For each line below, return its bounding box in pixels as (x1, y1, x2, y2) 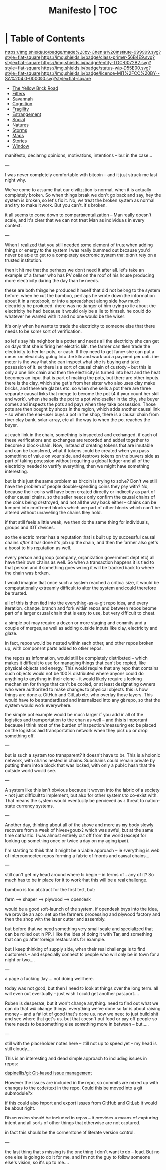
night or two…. (5, 956, 35, 963)
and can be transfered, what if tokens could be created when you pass (5, 447, 149, 453)
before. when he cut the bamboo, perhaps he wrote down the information (5, 292, 155, 298)
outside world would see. (5, 767, 57, 773)
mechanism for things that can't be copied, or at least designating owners (5, 681, 156, 687)
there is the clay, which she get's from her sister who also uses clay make (5, 380, 156, 386)
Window (12, 143, 30, 149)
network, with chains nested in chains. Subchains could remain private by (5, 757, 155, 763)
